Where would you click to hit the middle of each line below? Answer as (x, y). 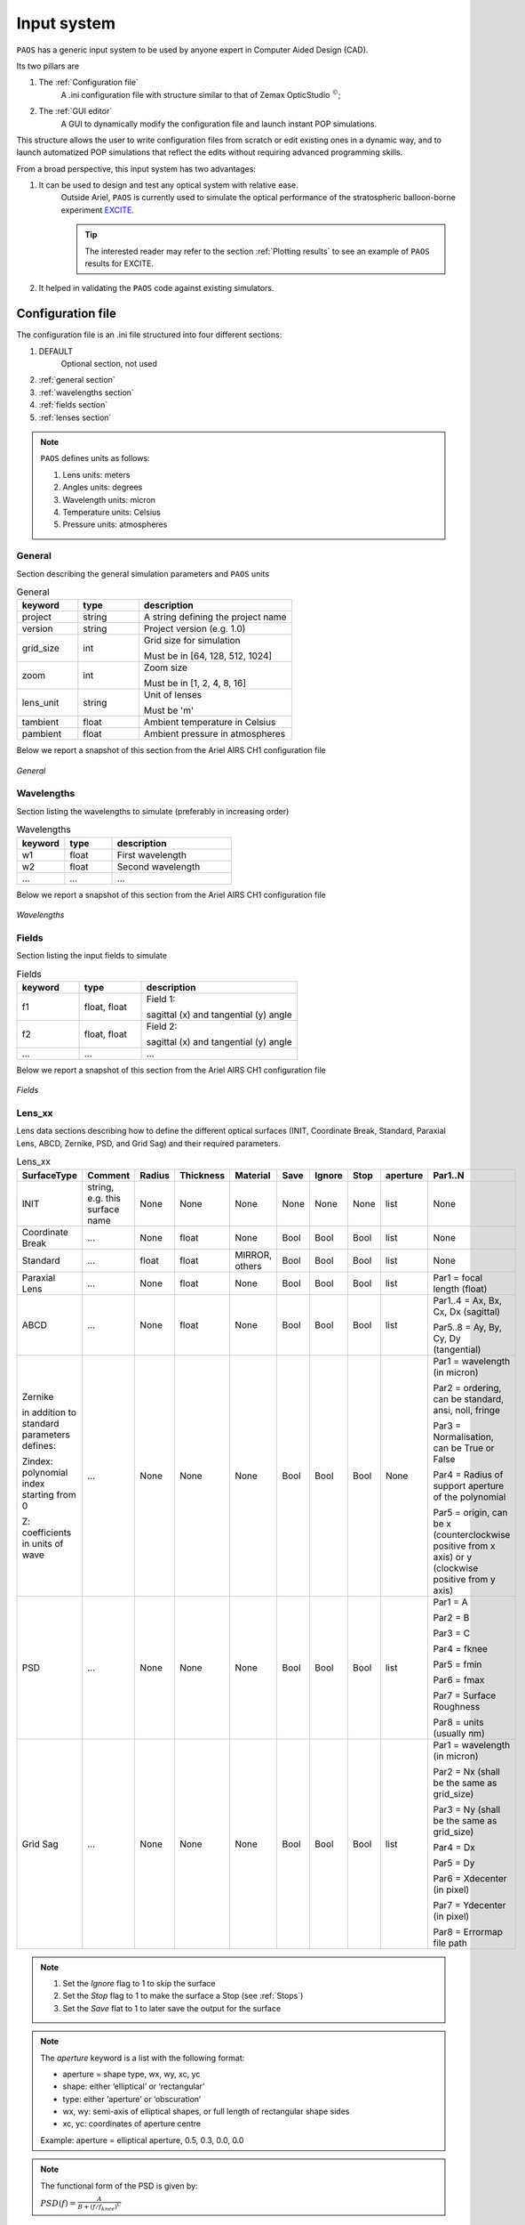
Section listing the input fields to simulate (92, 956)
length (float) (460, 1289)
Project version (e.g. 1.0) (195, 629)
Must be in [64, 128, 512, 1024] (208, 656)
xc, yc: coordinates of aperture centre (132, 2124)
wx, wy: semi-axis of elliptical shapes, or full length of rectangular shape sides (206, 2112)
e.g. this (104, 1198)
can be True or (464, 1448)
